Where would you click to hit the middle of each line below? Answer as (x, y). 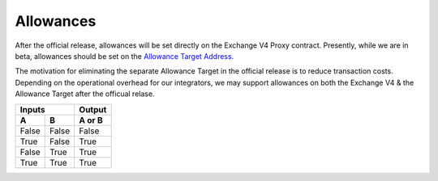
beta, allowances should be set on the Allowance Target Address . (125, 56)
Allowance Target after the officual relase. (85, 94)
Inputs (32, 109)
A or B (91, 120)
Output (93, 109)
